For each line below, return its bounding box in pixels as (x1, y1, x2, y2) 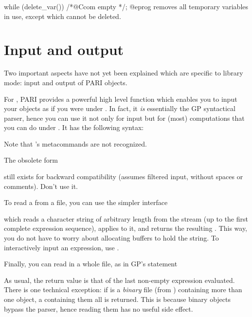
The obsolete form (4, 155, 58, 165)
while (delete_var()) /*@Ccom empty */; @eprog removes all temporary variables (4, 1, 249, 11)
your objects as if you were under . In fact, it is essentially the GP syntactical (4, 103, 235, 113)
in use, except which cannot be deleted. (4, 11, 121, 21)
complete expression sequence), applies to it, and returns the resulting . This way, (4, 223, 248, 233)
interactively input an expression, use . (4, 242, 119, 252)
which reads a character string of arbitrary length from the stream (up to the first (4, 213, 248, 224)
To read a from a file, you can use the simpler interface (4, 197, 168, 207)
